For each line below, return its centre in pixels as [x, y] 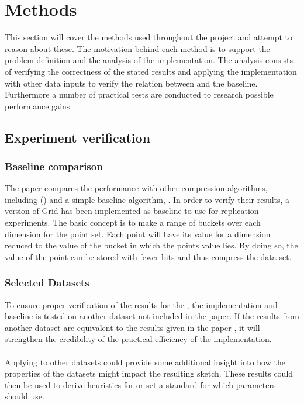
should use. [25, 396]
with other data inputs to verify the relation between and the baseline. [131, 83]
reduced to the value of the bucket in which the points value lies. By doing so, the [151, 245]
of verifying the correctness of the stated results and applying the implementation [151, 71]
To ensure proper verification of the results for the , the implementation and [141, 304]
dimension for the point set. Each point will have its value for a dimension [138, 234]
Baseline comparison [54, 166]
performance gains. [39, 106]
